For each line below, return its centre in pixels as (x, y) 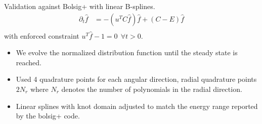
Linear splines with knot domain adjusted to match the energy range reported (137, 106)
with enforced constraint (42, 35)
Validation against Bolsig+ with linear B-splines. (80, 6)
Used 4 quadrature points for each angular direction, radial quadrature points (136, 79)
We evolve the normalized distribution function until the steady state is (127, 52)
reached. (29, 62)
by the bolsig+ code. (48, 116)
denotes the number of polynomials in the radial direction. (152, 89)
